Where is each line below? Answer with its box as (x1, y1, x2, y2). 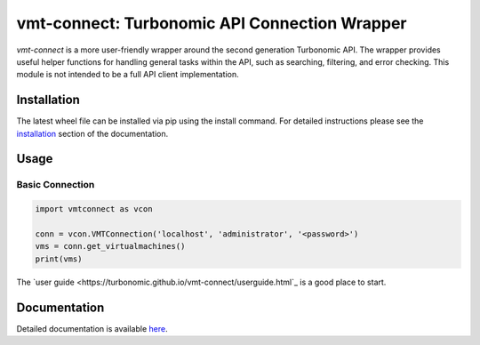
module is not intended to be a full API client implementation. (16, 69, 239, 80)
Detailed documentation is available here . (16, 323, 168, 333)
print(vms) (35, 253, 83, 264)
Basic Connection (16, 179, 95, 191)
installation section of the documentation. (16, 128, 169, 139)
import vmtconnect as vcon (35, 205, 153, 214)
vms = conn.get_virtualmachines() (35, 241, 186, 252)
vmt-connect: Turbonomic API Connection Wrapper (16, 13, 407, 33)
